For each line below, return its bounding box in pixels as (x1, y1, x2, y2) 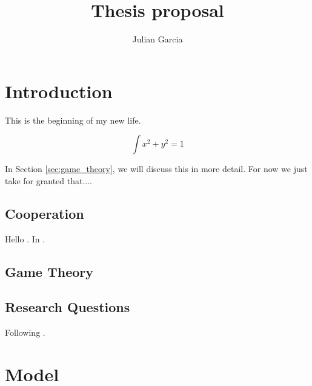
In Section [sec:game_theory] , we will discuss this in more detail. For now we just (5, 162, 308, 175)
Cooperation (5, 204, 84, 222)
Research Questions (5, 298, 130, 316)
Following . (5, 326, 45, 339)
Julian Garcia (132, 33, 183, 45)
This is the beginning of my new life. (5, 113, 141, 126)
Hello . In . (5, 232, 45, 245)
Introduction (5, 78, 113, 103)
